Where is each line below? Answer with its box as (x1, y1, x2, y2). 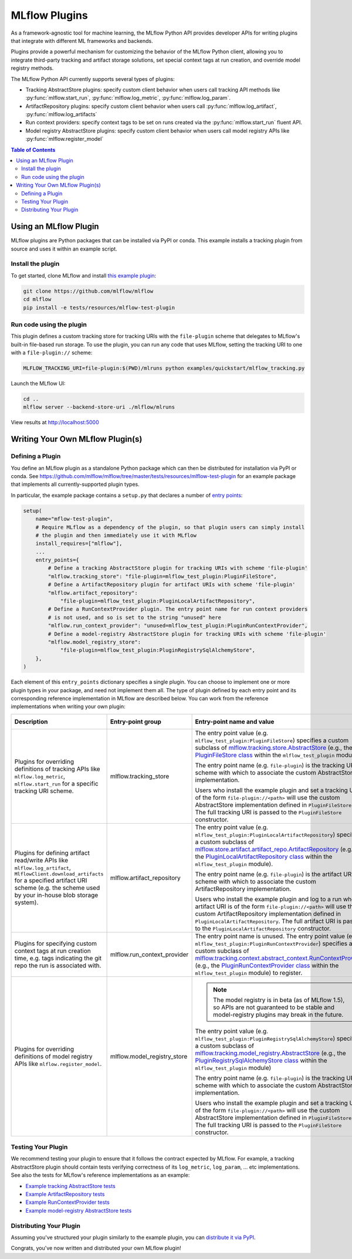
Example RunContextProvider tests (25, 1199, 110, 1206)
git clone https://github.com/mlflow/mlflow (23, 287, 154, 295)
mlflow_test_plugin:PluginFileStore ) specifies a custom (195, 736, 349, 744)
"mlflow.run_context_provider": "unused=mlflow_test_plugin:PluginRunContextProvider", (48, 622, 308, 629)
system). (14, 898, 39, 906)
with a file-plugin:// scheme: (11, 349, 93, 356)
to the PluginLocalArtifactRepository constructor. (195, 924, 331, 932)
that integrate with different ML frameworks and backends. (11, 37, 154, 44)
